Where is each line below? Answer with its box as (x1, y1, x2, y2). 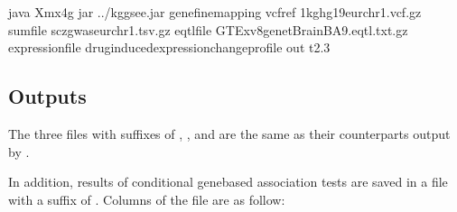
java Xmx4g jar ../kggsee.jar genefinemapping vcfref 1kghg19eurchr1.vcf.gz (8, 3, 422, 21)
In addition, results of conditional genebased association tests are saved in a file (8, 172, 448, 191)
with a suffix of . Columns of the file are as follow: (8, 189, 285, 208)
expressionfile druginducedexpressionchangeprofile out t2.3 (8, 38, 331, 57)
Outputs (8, 82, 87, 110)
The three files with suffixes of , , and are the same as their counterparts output (8, 124, 451, 143)
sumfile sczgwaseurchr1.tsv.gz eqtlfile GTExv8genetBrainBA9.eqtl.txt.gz (8, 20, 408, 39)
